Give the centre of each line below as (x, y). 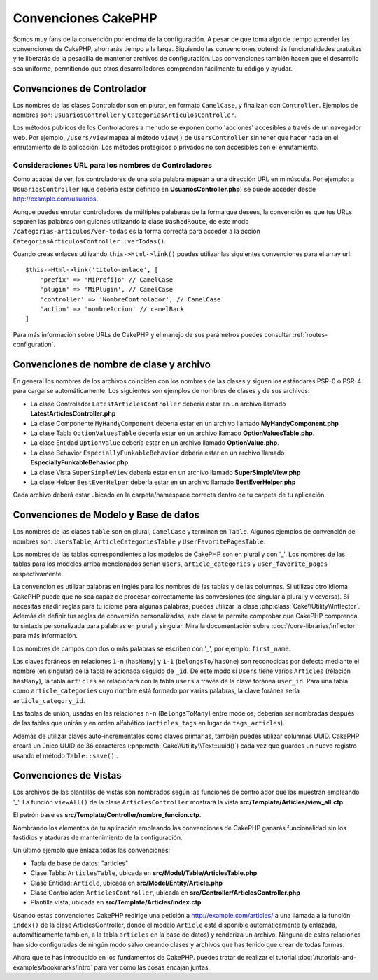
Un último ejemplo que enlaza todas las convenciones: (92, 851)
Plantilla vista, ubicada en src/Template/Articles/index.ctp (116, 902)
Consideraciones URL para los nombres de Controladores (113, 165)
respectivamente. (38, 574)
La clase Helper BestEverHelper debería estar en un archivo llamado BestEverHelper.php (163, 482)
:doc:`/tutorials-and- (327, 958)
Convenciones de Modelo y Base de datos (106, 515)
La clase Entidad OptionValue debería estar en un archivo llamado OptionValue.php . (155, 443)
